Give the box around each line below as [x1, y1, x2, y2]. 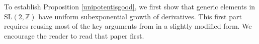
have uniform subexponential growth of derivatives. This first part [38, 11, 242, 21]
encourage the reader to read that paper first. [4, 30, 144, 41]
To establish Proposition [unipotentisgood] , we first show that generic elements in [4, 1, 255, 11]
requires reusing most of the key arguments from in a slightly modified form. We [4, 21, 252, 31]
